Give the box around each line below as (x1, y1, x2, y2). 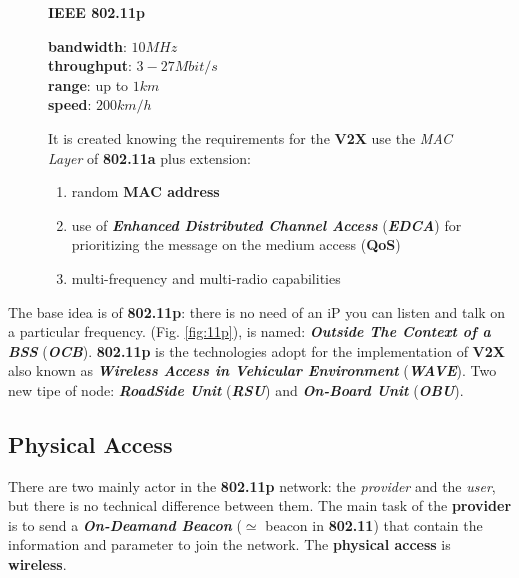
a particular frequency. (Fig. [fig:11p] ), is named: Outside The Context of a (8, 321, 491, 342)
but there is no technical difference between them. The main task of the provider (8, 495, 512, 516)
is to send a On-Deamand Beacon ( (8, 514, 242, 535)
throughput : (48, 55, 132, 76)
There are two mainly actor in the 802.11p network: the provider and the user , (8, 475, 496, 496)
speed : (48, 94, 92, 115)
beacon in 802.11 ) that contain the (265, 514, 483, 535)
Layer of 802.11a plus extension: (48, 147, 251, 168)
